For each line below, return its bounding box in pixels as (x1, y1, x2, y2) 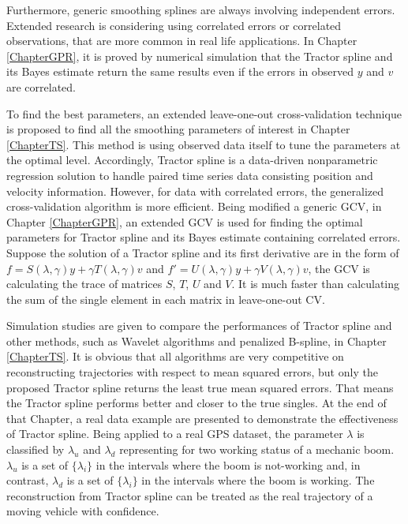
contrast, (6, 472, 49, 488)
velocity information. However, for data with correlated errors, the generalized (6, 182, 384, 199)
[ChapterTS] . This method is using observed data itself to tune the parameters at (6, 136, 401, 152)
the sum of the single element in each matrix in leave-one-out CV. (6, 290, 325, 307)
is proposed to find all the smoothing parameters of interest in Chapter (6, 121, 350, 137)
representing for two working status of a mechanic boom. (119, 441, 395, 458)
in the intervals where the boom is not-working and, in (95, 456, 361, 473)
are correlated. (6, 78, 77, 95)
